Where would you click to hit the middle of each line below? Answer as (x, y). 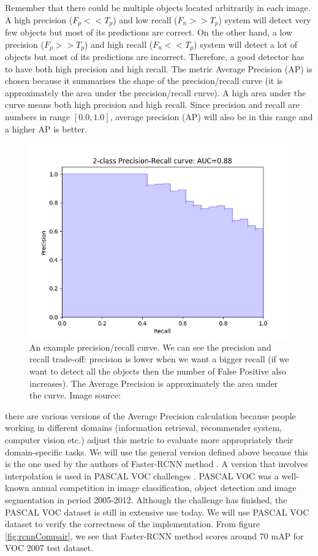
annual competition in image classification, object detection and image (164, 488)
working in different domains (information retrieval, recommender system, (144, 428)
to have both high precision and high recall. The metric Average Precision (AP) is (159, 68)
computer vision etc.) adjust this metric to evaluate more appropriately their (149, 440)
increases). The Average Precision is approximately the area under (154, 383)
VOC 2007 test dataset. (49, 548)
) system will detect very (265, 19)
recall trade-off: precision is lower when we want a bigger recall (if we (159, 359)
